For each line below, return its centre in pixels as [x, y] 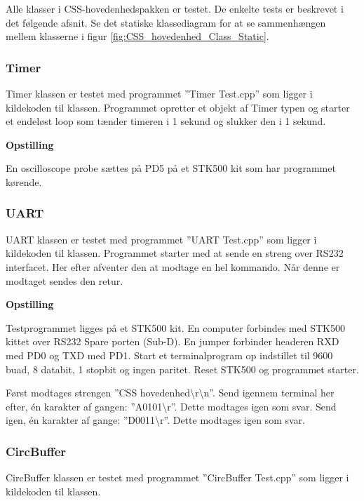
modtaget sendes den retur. [65, 280]
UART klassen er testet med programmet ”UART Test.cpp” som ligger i [161, 239]
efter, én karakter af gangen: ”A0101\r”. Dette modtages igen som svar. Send [171, 406]
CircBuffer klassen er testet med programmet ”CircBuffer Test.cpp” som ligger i [177, 477]
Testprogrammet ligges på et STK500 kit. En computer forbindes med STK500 [175, 327]
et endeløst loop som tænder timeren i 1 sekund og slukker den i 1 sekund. [166, 121]
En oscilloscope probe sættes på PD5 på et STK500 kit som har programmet [171, 168]
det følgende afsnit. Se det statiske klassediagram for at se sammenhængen [166, 22]
